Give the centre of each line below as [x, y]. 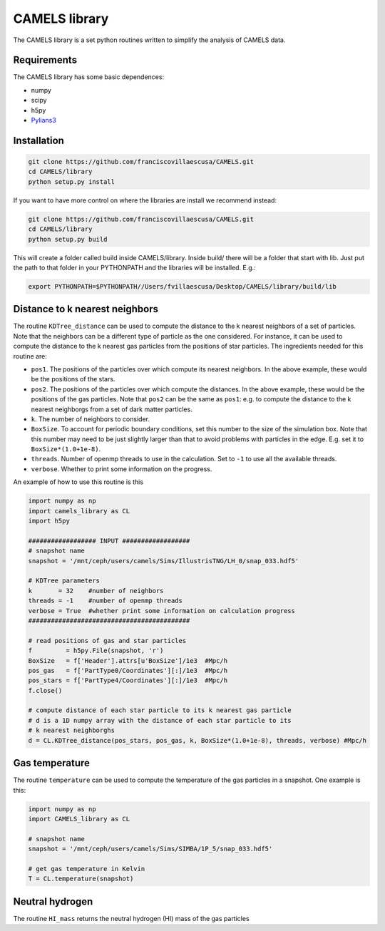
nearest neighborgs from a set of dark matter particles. [112, 409]
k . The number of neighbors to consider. [90, 419]
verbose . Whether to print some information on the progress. [122, 469]
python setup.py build [68, 239]
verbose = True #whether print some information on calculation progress [162, 611]
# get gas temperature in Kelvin [87, 869]
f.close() [45, 690]
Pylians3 [43, 120]
